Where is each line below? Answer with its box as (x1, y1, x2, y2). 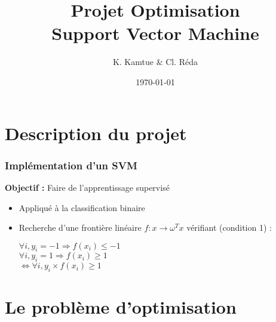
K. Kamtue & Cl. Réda (112, 55, 198, 68)
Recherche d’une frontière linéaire (19, 221, 142, 234)
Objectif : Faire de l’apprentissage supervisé (5, 181, 170, 193)
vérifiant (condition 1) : (186, 221, 272, 234)
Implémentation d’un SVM (5, 157, 137, 172)
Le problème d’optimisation (5, 295, 237, 319)
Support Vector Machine (51, 21, 259, 45)
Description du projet (5, 120, 187, 145)
